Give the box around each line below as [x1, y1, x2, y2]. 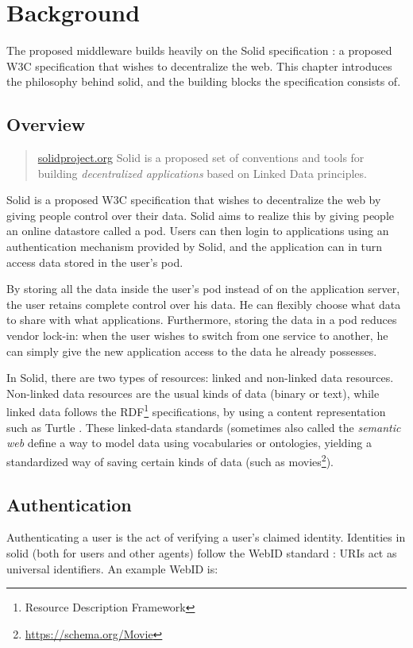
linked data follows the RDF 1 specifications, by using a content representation [6, 401, 386, 420]
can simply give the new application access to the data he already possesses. [6, 342, 377, 359]
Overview [6, 112, 86, 137]
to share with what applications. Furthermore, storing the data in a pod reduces [6, 311, 397, 328]
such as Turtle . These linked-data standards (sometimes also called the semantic [6, 418, 401, 435]
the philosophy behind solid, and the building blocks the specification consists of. [6, 73, 401, 90]
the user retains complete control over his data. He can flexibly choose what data [6, 295, 401, 312]
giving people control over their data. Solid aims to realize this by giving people [6, 206, 394, 223]
